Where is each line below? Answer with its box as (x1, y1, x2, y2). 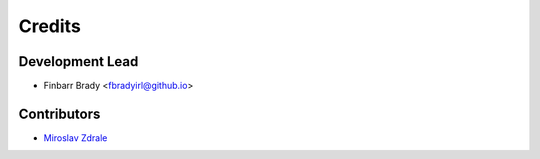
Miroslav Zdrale (43, 131, 108, 144)
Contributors (18, 105, 101, 122)
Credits (18, 15, 82, 37)
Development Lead (18, 53, 139, 70)
